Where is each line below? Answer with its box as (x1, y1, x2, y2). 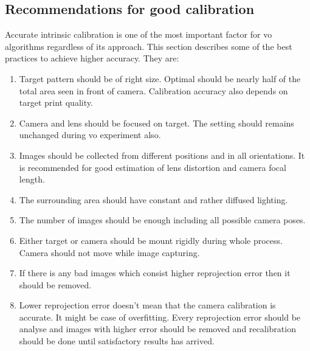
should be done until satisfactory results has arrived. (19, 335, 215, 347)
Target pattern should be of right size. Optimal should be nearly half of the (19, 72, 301, 85)
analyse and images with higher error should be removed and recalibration (19, 322, 296, 335)
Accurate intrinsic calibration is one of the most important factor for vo (5, 28, 272, 41)
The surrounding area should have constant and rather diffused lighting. (19, 193, 288, 206)
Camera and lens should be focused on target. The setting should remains (19, 116, 294, 129)
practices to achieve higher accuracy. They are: (5, 52, 179, 64)
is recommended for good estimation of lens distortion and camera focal (19, 161, 286, 173)
